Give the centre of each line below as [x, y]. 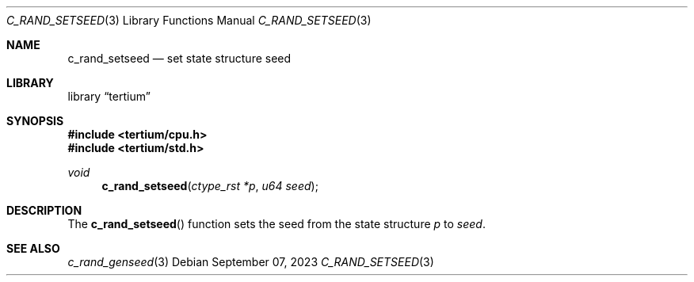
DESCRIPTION [44, 210]
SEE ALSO [33, 248]
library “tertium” [109, 96]
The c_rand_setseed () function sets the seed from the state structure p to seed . [276, 224]
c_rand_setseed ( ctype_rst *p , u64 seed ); [210, 186]
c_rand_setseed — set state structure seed [179, 58]
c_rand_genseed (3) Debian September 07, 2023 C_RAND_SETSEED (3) [251, 262]
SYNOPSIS [35, 121]
